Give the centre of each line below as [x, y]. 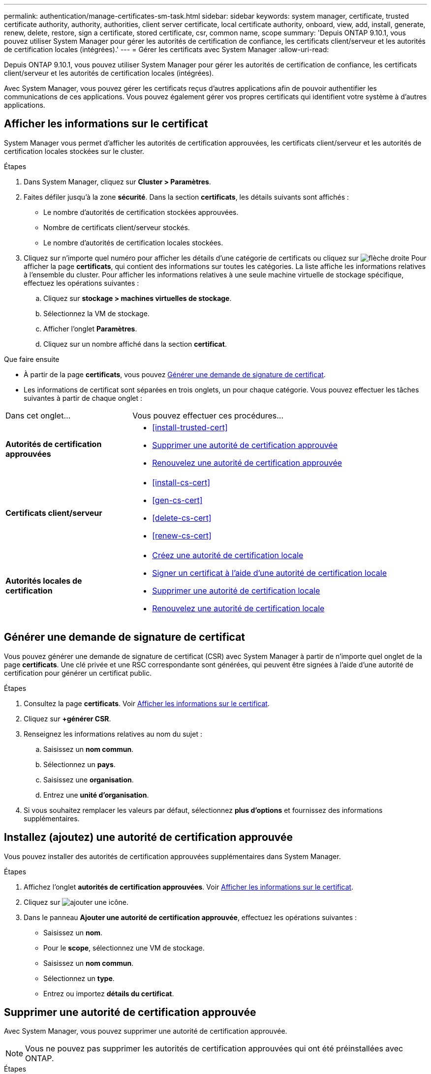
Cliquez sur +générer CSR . [67, 718]
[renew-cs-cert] [182, 535]
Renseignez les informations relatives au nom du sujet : [113, 734]
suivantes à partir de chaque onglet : [83, 398]
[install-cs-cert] [181, 482]
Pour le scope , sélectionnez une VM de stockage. [124, 948]
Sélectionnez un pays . [79, 764]
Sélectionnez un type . [79, 978]
